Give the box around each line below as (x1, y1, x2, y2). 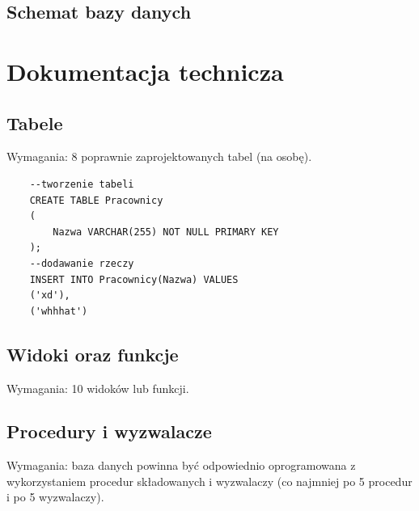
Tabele (6, 110, 63, 135)
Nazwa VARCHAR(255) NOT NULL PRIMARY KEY (53, 226, 279, 238)
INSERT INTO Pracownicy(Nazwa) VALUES (29, 273, 239, 285)
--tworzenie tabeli (29, 178, 134, 190)
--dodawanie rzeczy (29, 257, 134, 269)
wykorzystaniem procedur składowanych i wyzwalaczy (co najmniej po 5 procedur (6, 472, 413, 489)
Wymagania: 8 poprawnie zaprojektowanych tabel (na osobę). (6, 148, 312, 165)
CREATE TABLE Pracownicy (29, 194, 163, 206)
